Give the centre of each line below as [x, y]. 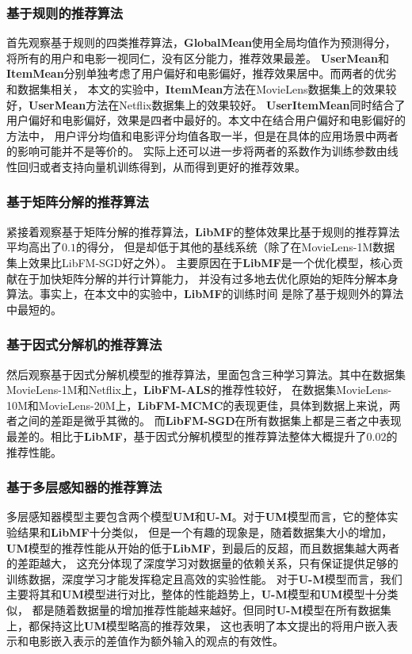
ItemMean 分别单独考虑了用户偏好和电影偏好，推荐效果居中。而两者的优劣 [202, 73]
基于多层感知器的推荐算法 [84, 487]
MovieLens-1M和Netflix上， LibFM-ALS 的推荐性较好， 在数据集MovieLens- [199, 390]
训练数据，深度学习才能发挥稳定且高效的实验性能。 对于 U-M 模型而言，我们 [204, 578]
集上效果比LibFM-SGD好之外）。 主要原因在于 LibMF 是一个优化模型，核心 [199, 262]
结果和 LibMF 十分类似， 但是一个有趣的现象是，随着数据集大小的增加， [205, 532]
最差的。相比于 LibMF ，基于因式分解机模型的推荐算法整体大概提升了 [187, 436]
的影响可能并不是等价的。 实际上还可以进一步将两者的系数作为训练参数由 [197, 151]
